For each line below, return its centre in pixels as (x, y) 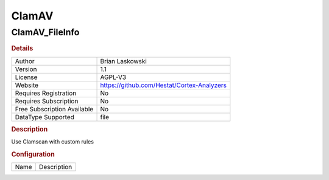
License (26, 77)
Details (22, 49)
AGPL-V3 (113, 77)
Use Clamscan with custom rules (53, 142)
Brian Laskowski (124, 61)
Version (26, 69)
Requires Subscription (47, 101)
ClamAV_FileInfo (45, 32)
